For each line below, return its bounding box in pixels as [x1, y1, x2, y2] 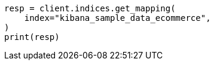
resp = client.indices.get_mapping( [4, 4, 176, 13]
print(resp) [4, 32, 60, 42]
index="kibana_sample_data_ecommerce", [24, 13, 211, 23]
